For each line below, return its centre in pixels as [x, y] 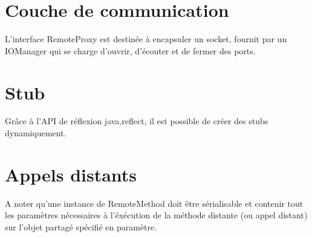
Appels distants [71, 174]
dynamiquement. [36, 133]
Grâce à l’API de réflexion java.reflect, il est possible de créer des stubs [137, 121]
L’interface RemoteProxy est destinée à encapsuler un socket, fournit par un [146, 39]
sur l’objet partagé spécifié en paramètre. [81, 226]
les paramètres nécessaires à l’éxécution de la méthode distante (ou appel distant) [156, 215]
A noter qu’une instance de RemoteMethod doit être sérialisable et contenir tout [154, 203]
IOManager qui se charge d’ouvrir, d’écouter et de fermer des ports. [130, 50]
